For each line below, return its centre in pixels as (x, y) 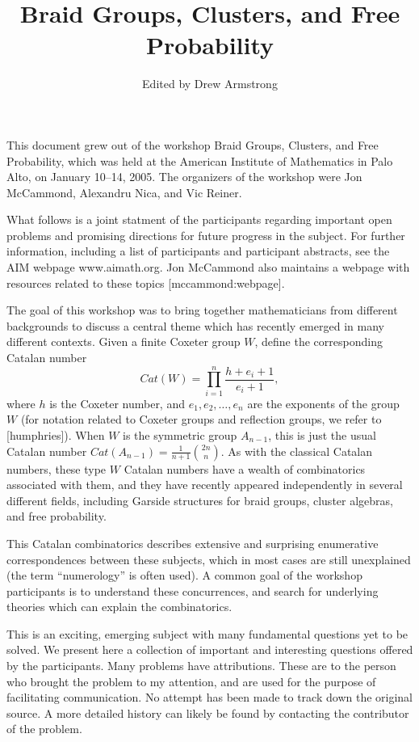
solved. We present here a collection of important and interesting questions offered (210, 649)
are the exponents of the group (323, 403)
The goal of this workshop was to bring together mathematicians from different (202, 310)
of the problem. (44, 729)
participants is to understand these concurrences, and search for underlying (193, 590)
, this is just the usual (322, 434)
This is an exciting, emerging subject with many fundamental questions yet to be (207, 633)
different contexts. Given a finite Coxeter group (124, 341)
